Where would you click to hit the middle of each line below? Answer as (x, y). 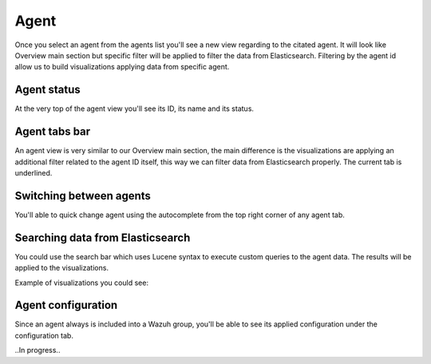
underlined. (34, 172)
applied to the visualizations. (62, 268)
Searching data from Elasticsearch (103, 237)
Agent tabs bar (53, 132)
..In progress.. (38, 350)
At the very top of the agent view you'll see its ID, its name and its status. (134, 109)
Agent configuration (66, 305)
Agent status (47, 90)
